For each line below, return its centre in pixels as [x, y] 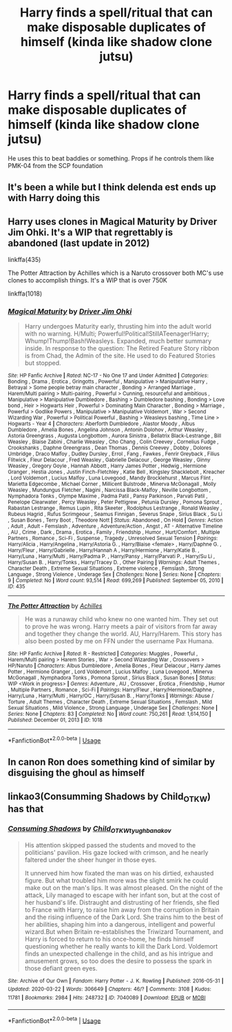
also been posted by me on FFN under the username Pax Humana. [119, 641]
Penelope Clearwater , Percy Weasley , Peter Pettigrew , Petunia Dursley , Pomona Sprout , [115, 502]
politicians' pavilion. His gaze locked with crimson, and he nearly [116, 852]
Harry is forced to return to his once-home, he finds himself [109, 939]
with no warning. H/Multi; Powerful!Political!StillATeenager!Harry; [117, 334]
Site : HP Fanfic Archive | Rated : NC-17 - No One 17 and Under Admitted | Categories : [108, 376]
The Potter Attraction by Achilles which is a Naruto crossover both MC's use [116, 273]
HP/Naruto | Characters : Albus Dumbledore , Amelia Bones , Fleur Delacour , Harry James [114, 666]
